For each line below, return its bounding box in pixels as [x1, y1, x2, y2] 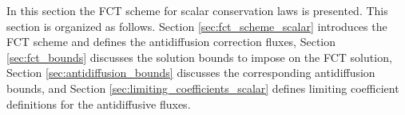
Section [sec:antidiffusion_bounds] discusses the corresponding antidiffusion [6, 64, 375, 81]
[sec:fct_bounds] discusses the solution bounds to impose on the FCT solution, [6, 48, 392, 65]
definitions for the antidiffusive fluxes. [6, 95, 191, 112]
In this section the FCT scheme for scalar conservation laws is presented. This [6, 2, 388, 18]
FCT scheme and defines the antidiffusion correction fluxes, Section [6, 33, 336, 50]
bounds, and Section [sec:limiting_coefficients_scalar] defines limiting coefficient [6, 79, 399, 96]
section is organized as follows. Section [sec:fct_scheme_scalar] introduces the [6, 17, 387, 34]
